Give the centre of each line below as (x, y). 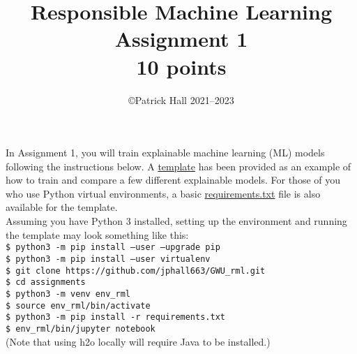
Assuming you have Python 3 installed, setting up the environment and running (176, 221)
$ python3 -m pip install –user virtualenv (108, 259)
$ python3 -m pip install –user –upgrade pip (113, 248)
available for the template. (62, 207)
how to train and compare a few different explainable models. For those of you (173, 180)
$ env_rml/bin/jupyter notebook (81, 329)
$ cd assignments (46, 282)
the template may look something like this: (97, 234)
